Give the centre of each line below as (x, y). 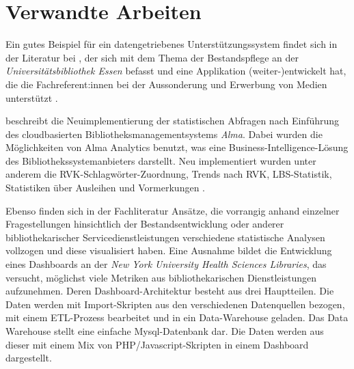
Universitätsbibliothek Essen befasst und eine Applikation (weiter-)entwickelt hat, (176, 71)
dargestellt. (29, 358)
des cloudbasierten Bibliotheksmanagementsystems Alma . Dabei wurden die (164, 134)
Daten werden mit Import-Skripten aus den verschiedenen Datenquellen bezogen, (175, 304)
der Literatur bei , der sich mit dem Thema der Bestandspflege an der (152, 57)
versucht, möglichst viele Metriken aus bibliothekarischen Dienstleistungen (161, 277)
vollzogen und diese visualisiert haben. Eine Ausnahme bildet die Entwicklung (169, 250)
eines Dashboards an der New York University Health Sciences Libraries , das (166, 264)
